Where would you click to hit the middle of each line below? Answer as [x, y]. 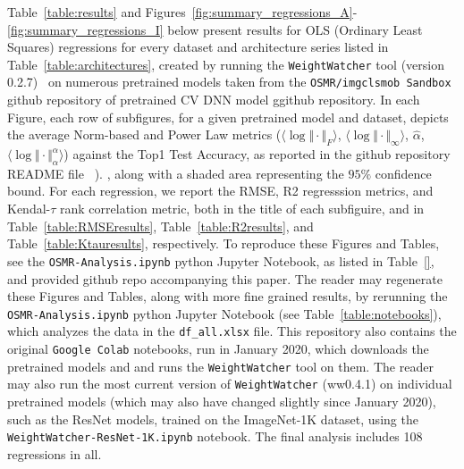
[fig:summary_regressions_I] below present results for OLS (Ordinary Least [215, 29]
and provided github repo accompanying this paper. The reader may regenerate [225, 278]
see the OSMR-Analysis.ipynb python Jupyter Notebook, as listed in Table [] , [221, 260]
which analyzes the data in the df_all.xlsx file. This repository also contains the [232, 331]
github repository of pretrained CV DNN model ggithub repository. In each [214, 100]
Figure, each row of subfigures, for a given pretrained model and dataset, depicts [228, 117]
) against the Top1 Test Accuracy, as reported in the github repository [257, 154]
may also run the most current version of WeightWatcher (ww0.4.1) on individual [230, 384]
